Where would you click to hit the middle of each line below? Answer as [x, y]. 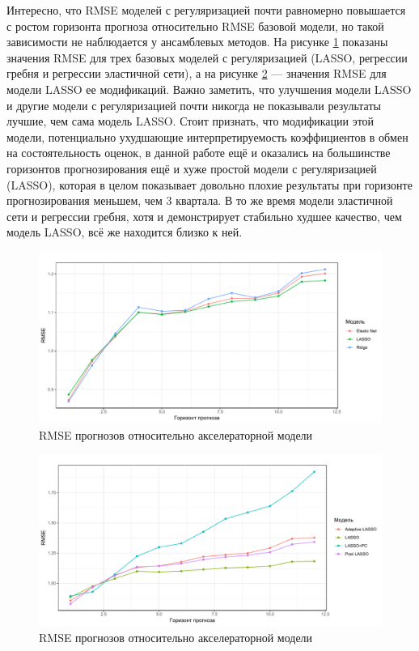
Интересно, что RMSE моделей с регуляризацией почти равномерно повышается [206, 10]
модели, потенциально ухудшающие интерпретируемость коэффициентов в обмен [207, 136]
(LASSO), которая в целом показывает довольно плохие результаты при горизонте [209, 184]
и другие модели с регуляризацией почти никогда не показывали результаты [194, 105]
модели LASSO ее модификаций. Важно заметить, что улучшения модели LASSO [209, 89]
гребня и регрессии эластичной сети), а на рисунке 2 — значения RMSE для [197, 73]
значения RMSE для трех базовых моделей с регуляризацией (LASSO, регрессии [207, 57]
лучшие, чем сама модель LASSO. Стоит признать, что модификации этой [190, 121]
